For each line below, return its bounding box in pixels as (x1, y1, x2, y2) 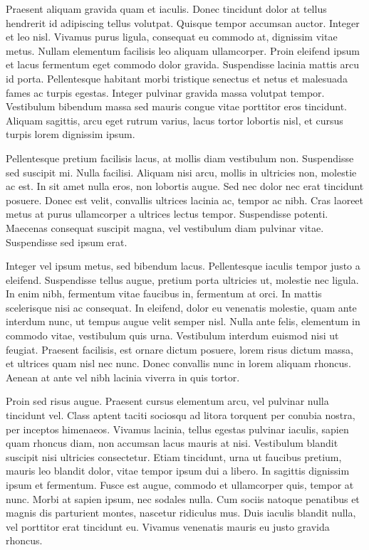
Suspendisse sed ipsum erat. (6, 234, 128, 249)
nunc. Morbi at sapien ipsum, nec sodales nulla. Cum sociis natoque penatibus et (6, 491, 360, 506)
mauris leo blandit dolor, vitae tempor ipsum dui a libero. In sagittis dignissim (6, 463, 350, 478)
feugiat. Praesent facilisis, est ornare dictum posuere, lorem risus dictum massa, (6, 342, 353, 356)
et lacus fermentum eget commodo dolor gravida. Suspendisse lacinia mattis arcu (6, 57, 359, 72)
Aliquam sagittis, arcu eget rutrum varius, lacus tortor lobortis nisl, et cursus (6, 112, 343, 127)
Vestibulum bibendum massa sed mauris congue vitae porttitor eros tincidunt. (6, 99, 347, 114)
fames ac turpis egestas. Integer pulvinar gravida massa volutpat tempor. (6, 85, 325, 100)
